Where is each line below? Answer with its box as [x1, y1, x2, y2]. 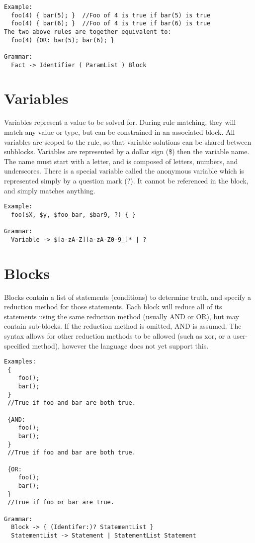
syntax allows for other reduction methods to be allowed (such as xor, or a [4, 330, 231, 341]
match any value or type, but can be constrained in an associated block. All [4, 126, 235, 137]
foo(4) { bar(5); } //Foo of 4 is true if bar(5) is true [11, 11, 211, 19]
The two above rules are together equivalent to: [4, 28, 171, 35]
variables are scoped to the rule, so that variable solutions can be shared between [4, 136, 252, 147]
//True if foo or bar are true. [7, 499, 114, 506]
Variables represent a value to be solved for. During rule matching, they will [4, 117, 236, 127]
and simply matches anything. [4, 185, 95, 195]
